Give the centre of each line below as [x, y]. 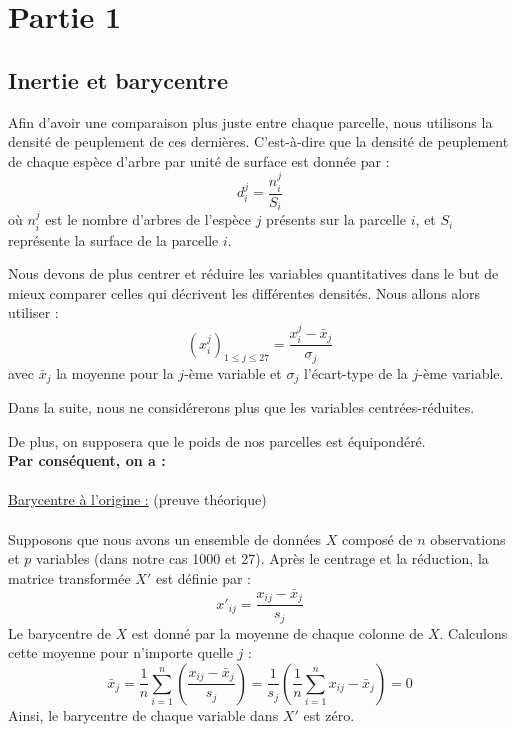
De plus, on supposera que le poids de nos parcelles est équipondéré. [217, 440]
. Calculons [473, 632]
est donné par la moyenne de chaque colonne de [277, 632]
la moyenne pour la [115, 372]
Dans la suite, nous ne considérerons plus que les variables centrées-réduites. [241, 407]
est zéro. [329, 714]
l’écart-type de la [355, 372]
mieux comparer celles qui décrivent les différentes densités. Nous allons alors [244, 292]
